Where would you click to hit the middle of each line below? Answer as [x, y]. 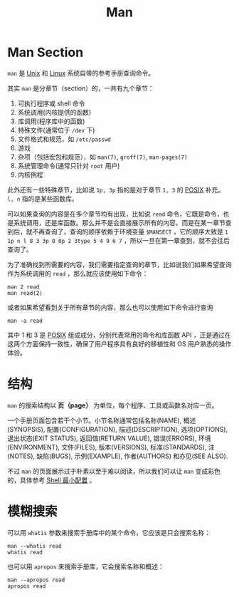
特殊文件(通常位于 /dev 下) [56, 130]
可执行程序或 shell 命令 [51, 103]
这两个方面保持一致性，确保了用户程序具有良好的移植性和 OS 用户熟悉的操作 [119, 343]
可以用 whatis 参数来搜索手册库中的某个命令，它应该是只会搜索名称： [109, 532]
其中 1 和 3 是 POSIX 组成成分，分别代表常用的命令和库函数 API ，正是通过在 [119, 335]
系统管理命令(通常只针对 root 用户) [69, 165]
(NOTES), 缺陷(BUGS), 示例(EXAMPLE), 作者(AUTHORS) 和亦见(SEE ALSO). [118, 456]
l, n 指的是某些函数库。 [43, 198]
